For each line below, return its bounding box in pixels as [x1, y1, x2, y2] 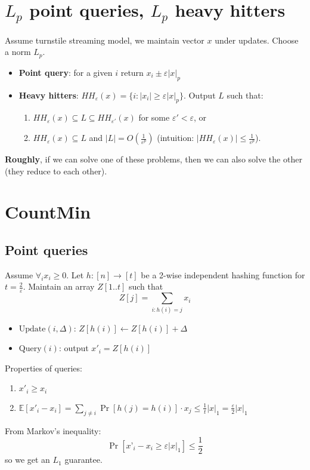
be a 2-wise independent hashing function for [141, 268, 305, 281]
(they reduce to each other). [5, 164, 107, 177]
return [120, 66, 144, 78]
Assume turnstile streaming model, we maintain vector [5, 33, 204, 46]
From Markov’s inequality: [5, 424, 101, 437]
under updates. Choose [215, 33, 299, 46]
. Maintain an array [23, 280, 95, 293]
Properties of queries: [5, 361, 82, 374]
